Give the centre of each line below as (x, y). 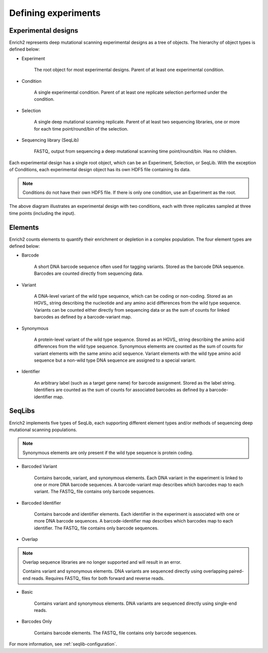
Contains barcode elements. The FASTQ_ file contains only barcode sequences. (115, 633)
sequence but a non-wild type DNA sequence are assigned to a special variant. (115, 360)
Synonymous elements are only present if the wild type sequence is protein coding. (108, 453)
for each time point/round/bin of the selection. (81, 129)
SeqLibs (22, 411)
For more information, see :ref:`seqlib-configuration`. (63, 644)
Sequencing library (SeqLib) (50, 140)
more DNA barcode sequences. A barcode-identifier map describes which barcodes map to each (134, 521)
